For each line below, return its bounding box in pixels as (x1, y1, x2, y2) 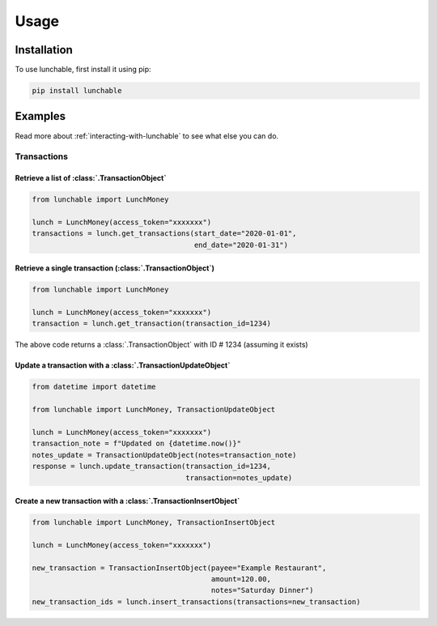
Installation (15, 43, 73, 57)
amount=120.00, (210, 575, 271, 584)
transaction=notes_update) (185, 473, 293, 482)
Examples (15, 109, 66, 123)
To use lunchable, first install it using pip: (15, 65, 151, 75)
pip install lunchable (32, 86, 122, 96)
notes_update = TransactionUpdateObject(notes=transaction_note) (32, 450, 297, 459)
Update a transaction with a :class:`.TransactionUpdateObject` (15, 360, 231, 370)
